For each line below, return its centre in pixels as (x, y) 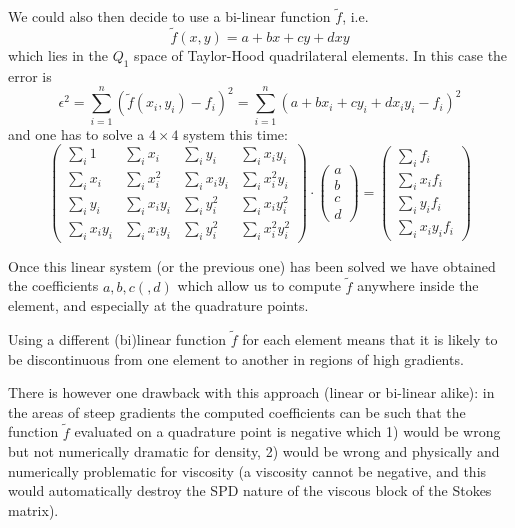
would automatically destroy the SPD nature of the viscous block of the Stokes (250, 490)
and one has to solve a (76, 133)
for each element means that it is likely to (370, 338)
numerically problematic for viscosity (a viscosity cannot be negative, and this (247, 470)
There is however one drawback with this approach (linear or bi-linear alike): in (251, 392)
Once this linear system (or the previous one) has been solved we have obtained (252, 265)
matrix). (33, 509)
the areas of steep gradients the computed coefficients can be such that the (237, 411)
